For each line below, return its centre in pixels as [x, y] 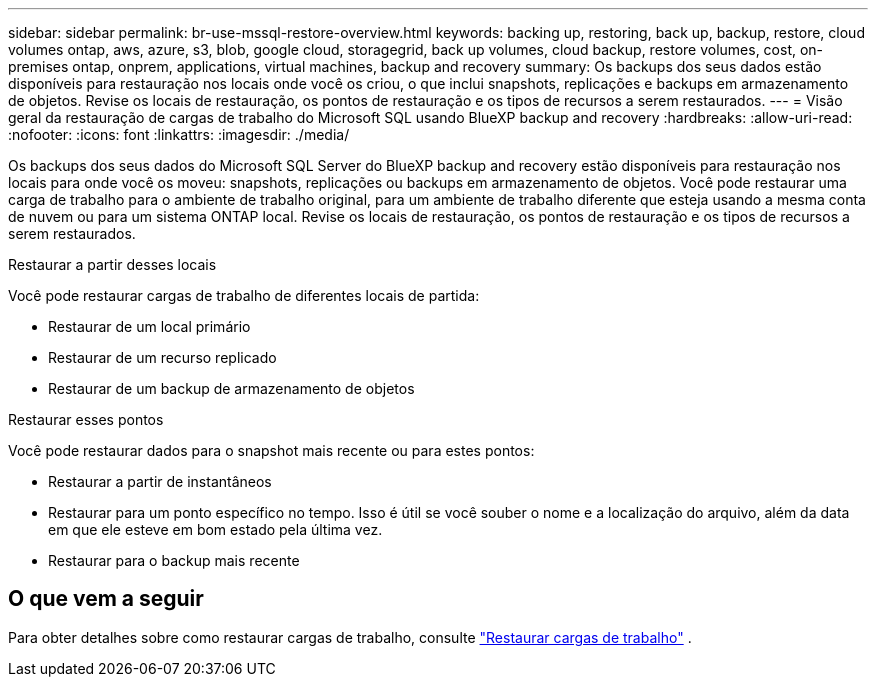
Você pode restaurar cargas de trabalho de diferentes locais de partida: [244, 295]
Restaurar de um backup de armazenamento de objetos [231, 388]
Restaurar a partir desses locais [112, 264]
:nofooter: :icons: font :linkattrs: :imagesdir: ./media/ [179, 134]
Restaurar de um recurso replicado [162, 357]
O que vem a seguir [106, 599]
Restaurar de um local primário [149, 326]
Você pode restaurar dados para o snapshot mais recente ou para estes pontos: [271, 450]
